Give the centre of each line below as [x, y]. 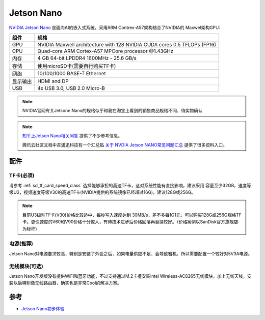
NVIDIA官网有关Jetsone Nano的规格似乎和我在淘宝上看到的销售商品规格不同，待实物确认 [113, 111]
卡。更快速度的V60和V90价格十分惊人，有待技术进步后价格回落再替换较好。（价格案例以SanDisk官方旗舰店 [130, 222]
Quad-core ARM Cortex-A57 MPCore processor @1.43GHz [106, 51]
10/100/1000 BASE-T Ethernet [72, 73]
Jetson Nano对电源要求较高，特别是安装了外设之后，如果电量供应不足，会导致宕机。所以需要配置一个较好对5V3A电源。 [131, 254]
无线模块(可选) [26, 266]
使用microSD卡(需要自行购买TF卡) [77, 66]
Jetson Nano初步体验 [43, 309]
